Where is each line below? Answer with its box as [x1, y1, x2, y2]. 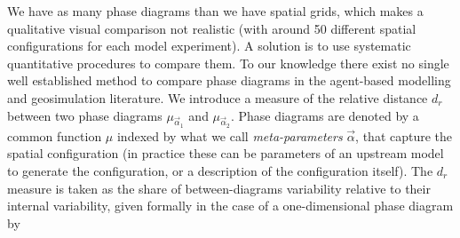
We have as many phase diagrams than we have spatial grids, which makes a [7, 2, 424, 20]
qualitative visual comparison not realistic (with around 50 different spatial [7, 19, 416, 37]
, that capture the [355, 126, 453, 145]
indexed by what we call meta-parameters [116, 126, 343, 145]
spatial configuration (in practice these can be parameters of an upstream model [7, 144, 444, 163]
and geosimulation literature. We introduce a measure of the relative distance [7, 88, 428, 107]
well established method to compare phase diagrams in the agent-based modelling [7, 71, 451, 90]
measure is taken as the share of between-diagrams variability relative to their [7, 178, 431, 197]
